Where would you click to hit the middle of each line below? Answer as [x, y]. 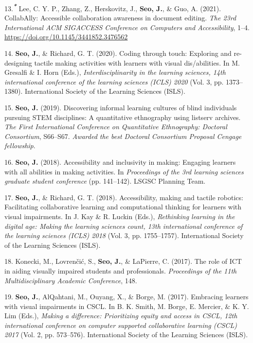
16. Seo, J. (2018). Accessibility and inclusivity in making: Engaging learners [120, 162]
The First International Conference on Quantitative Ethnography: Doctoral [116, 127]
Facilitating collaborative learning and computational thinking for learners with [123, 207]
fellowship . [20, 146]
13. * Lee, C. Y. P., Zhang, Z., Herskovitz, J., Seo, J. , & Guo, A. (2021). [113, 8]
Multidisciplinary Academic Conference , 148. [71, 280]
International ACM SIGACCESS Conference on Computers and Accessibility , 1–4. [127, 27]
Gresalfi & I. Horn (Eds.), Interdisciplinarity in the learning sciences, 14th [115, 72]
